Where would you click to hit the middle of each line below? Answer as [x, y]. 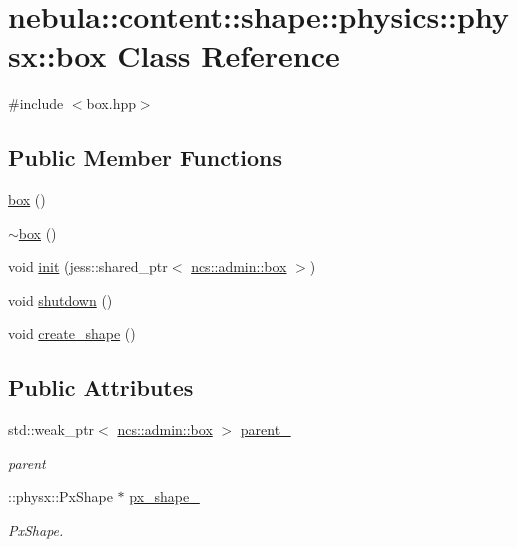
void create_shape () [72, 333]
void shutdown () [60, 299]
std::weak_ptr [51, 429]
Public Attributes [101, 387]
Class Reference [228, 55]
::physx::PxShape [60, 496]
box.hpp [111, 103]
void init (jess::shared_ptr [88, 266]
